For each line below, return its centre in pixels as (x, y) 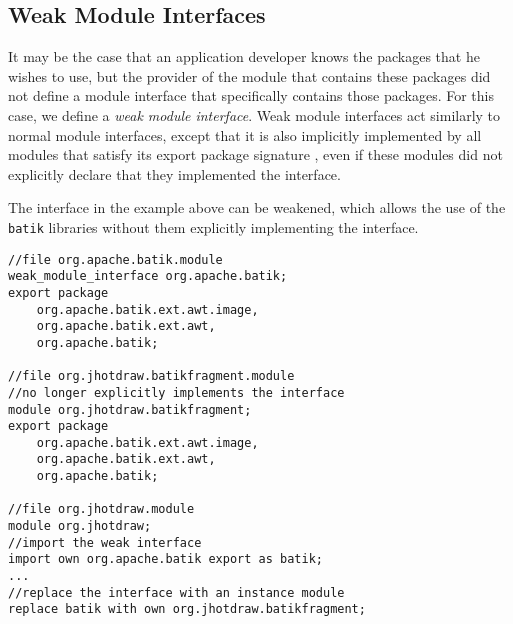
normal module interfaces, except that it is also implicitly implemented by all (245, 134)
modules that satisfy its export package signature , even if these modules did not (255, 154)
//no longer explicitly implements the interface (176, 392)
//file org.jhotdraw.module (101, 509)
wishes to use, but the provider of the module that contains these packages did (249, 75)
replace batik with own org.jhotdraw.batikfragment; (187, 609)
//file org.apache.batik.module (115, 259)
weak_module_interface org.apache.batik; (148, 276)
